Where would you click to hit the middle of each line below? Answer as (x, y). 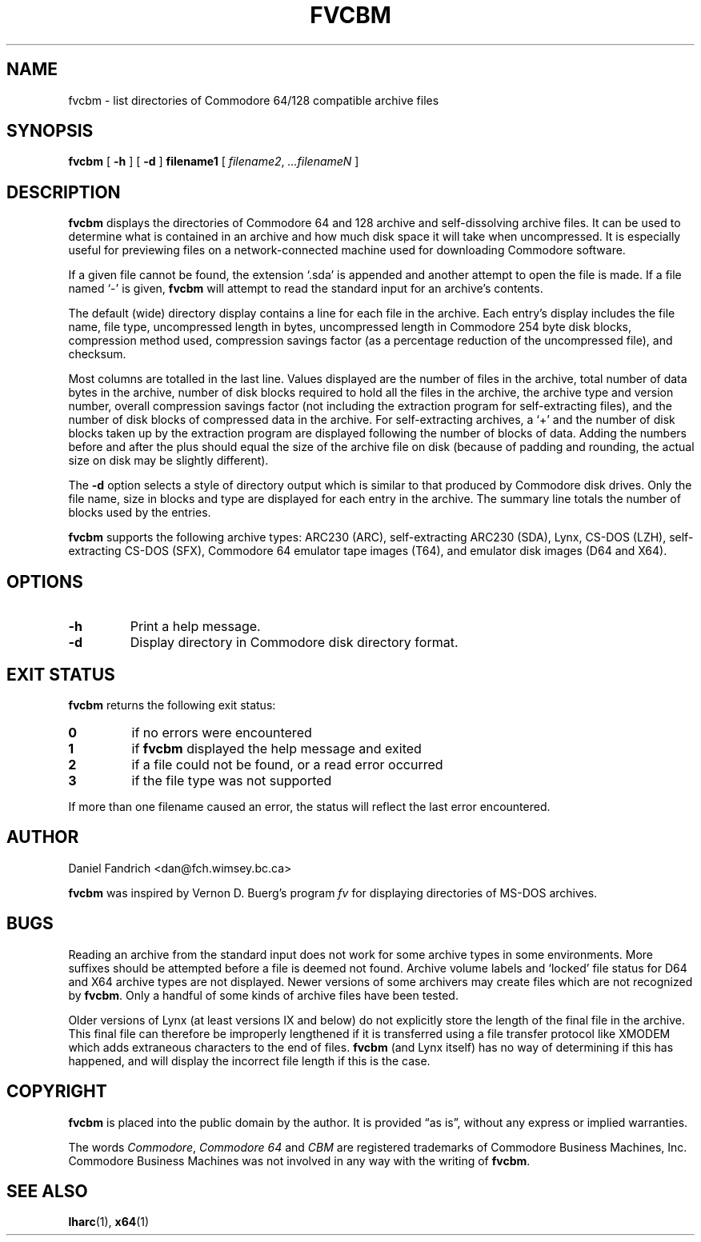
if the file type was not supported (232, 780)
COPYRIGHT (57, 1092)
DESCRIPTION (64, 192)
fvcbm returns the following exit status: (172, 705)
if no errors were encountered (222, 732)
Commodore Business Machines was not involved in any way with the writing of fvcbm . (299, 1160)
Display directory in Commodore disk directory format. (294, 643)
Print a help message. (195, 627)
